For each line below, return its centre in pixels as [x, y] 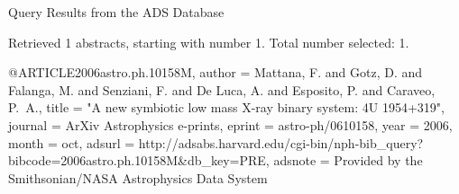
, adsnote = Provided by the [344, 160]
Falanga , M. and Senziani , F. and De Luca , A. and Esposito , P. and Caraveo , [222, 89]
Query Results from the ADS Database [116, 12]
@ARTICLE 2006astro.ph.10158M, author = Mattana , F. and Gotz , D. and [216, 72]
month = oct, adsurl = [72, 142]
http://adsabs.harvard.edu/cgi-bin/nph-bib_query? [281, 142]
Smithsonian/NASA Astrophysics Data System [138, 177]
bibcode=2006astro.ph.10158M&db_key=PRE [137, 160]
